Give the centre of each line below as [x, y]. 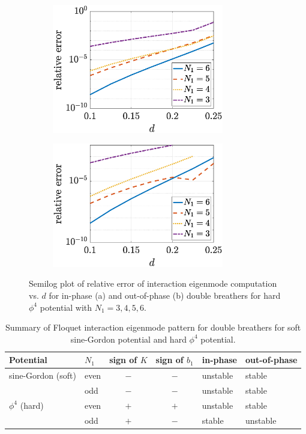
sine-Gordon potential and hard [128, 339]
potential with [66, 307]
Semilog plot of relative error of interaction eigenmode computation [153, 283]
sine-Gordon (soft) [43, 375]
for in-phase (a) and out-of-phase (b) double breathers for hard [165, 295]
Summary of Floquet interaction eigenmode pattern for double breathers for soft [153, 327]
